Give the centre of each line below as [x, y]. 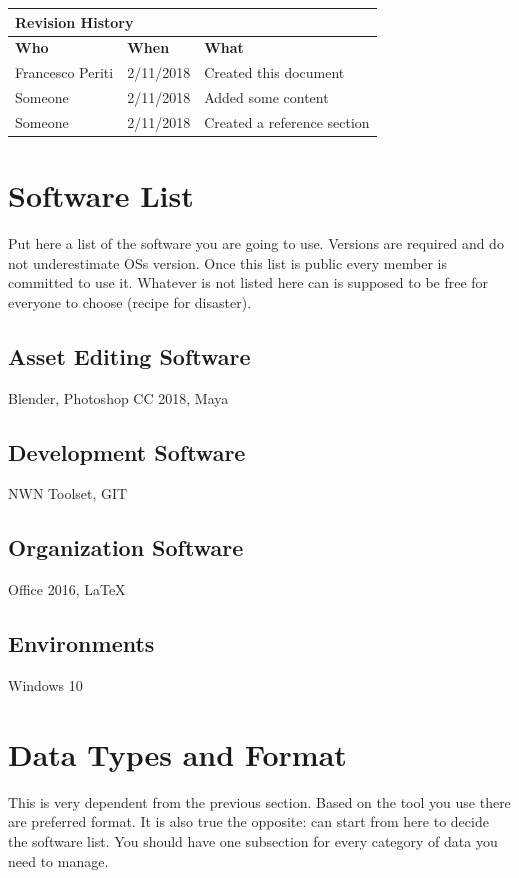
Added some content [266, 97]
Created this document [274, 72]
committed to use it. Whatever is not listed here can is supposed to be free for [248, 282]
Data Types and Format [177, 753]
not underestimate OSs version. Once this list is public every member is [227, 262]
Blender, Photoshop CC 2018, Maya [118, 397]
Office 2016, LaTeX [67, 589]
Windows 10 [45, 685]
